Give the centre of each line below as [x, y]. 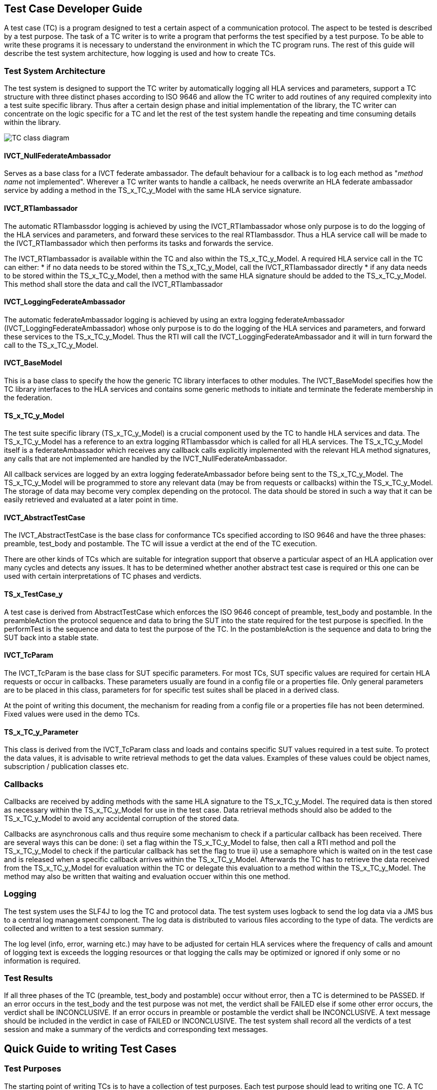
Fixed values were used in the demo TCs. [72, 714]
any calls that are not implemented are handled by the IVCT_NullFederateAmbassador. [146, 459]
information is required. [42, 961]
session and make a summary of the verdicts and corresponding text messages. [136, 1030]
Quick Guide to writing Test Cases [90, 1049]
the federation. [28, 398]
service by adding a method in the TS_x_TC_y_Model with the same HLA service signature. [153, 190]
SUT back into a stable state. [51, 637]
